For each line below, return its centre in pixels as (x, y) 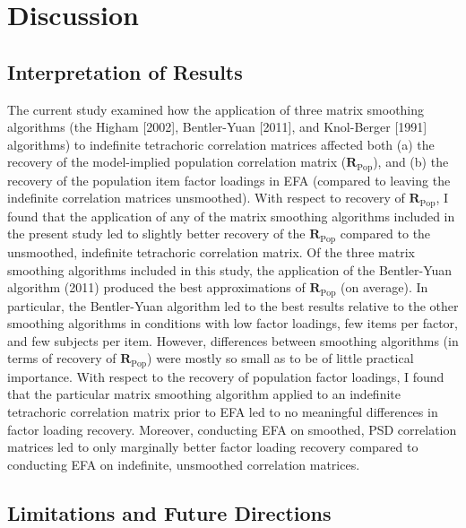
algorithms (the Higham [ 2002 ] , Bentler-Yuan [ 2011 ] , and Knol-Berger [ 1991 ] (217, 127)
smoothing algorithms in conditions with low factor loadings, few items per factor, (233, 323)
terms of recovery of (62, 358)
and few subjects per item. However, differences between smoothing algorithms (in (233, 340)
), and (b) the (411, 162)
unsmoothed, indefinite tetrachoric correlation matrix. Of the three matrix (211, 251)
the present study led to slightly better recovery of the (156, 234)
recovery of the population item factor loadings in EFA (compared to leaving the (229, 180)
